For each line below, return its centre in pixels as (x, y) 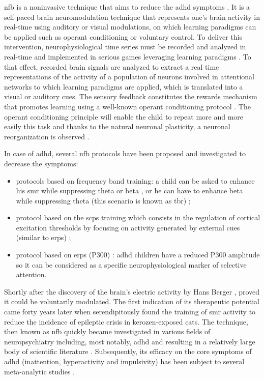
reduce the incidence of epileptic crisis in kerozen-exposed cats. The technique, (126, 321)
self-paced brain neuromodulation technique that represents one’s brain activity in (132, 17)
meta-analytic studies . (39, 371)
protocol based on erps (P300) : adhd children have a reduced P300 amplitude (138, 255)
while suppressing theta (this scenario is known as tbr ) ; (103, 200)
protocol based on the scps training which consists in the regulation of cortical (138, 217)
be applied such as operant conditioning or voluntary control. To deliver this (123, 36)
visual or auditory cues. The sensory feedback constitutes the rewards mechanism (131, 96)
